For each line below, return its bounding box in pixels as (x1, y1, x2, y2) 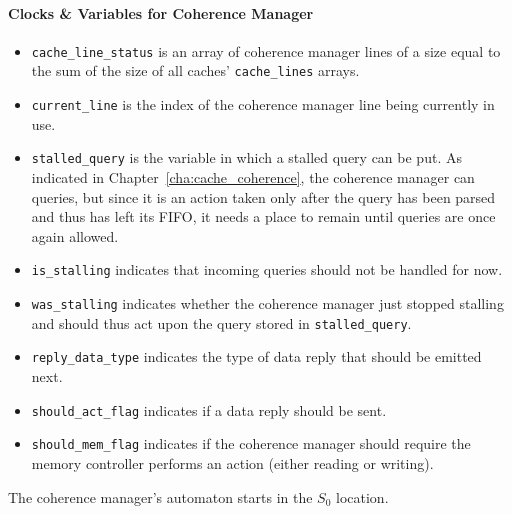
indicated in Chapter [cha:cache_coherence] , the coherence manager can (31, 167, 475, 188)
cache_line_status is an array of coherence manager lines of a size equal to (31, 40, 501, 61)
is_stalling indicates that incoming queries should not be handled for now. (31, 259, 503, 280)
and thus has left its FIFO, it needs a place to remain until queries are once (31, 206, 496, 227)
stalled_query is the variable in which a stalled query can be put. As (31, 147, 462, 168)
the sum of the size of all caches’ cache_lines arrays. (31, 60, 360, 81)
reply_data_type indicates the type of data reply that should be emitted (31, 346, 482, 367)
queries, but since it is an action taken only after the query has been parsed (31, 186, 496, 207)
